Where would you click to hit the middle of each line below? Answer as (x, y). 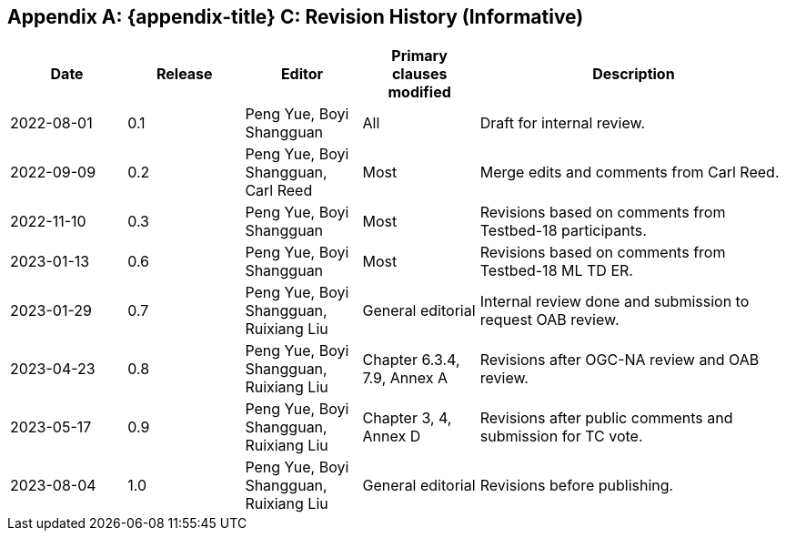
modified (419, 92)
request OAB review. (549, 320)
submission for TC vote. (561, 436)
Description (634, 74)
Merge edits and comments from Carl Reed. (630, 173)
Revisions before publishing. (577, 486)
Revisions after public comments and (606, 418)
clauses (419, 74)
